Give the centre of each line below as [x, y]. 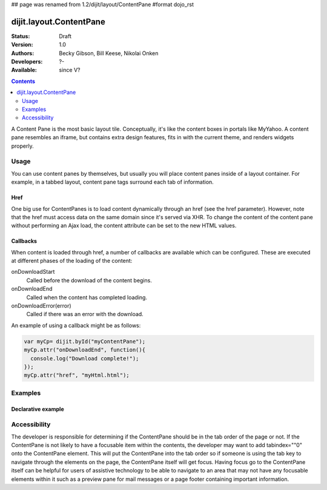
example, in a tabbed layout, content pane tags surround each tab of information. [113, 182]
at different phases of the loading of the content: [72, 261]
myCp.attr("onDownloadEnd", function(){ [84, 350]
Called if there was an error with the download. [85, 314]
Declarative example [38, 409]
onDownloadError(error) [41, 306]
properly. [22, 146]
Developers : [27, 62]
